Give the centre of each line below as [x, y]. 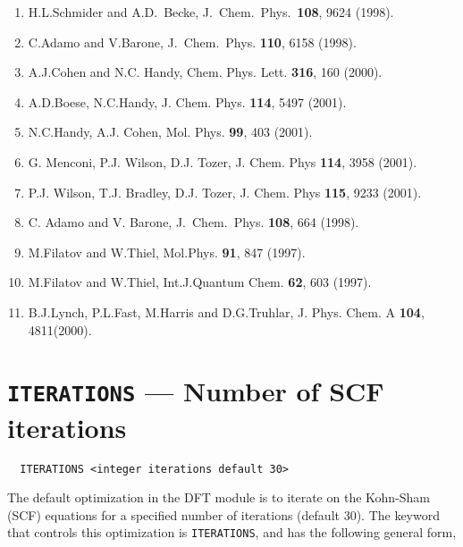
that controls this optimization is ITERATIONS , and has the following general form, [232, 532]
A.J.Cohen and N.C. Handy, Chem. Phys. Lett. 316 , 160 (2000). [205, 72]
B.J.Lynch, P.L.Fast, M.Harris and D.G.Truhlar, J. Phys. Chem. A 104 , [226, 311]
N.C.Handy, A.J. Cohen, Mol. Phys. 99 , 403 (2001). [170, 132]
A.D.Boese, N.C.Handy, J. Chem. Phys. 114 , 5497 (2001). [187, 101]
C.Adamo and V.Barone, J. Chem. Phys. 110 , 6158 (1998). [192, 42]
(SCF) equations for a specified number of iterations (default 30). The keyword [223, 514]
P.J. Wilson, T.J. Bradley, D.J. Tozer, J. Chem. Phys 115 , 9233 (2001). [225, 192]
